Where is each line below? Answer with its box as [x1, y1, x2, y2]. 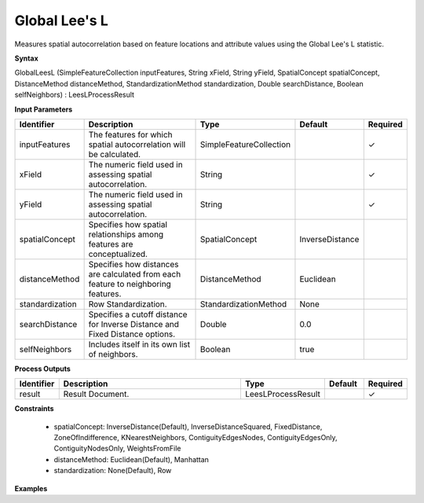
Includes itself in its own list [88, 339, 191, 350]
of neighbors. [88, 348, 138, 359]
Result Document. [63, 389, 130, 400]
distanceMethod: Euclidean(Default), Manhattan [53, 454, 210, 464]
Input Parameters [14, 105, 73, 114]
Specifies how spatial [88, 218, 168, 229]
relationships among [88, 229, 164, 240]
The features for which [88, 129, 173, 140]
